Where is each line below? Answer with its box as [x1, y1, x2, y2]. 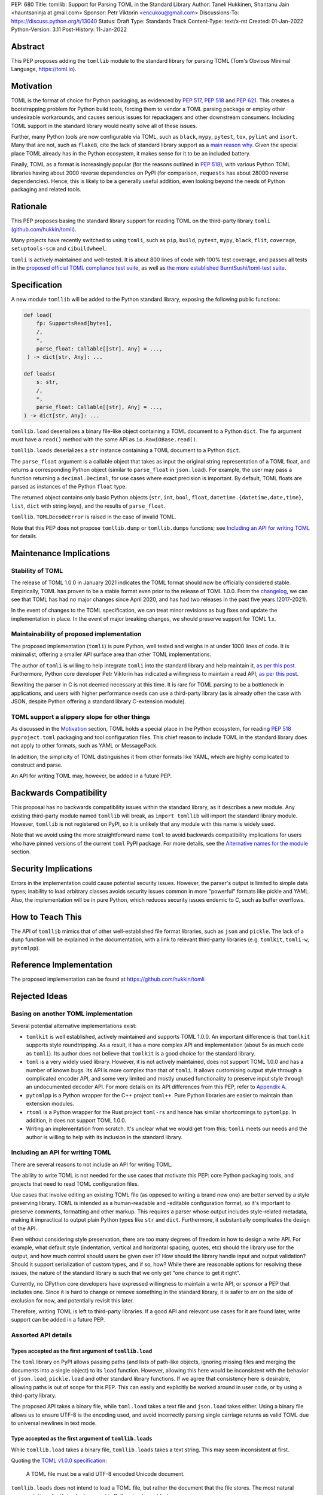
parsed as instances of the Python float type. [11, 483, 127, 490]
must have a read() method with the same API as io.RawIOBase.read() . [11, 436, 198, 443]
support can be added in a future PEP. [11, 1316, 105, 1323]
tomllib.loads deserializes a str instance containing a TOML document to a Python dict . [11, 447, 241, 454]
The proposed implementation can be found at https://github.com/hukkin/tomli [11, 975, 205, 983]
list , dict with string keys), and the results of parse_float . [11, 502, 166, 509]
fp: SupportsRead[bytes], [36, 320, 112, 327]
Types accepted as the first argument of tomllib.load [11, 1347, 153, 1354]
